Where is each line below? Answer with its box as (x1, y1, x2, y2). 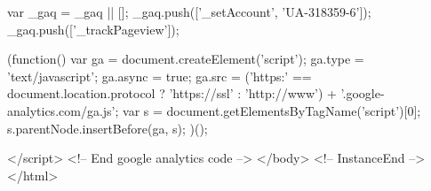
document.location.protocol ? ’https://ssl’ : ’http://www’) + (7, 84, 337, 103)
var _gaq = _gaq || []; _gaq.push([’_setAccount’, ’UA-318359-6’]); (7, 3, 371, 20)
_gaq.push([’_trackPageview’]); (7, 19, 180, 38)
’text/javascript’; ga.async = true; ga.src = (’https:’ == (7, 66, 312, 85)
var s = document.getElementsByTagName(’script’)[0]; (123, 101, 421, 119)
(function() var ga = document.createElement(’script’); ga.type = (7, 50, 364, 68)
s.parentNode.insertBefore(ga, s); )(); (7, 118, 208, 137)
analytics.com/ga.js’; (7, 101, 119, 119)
